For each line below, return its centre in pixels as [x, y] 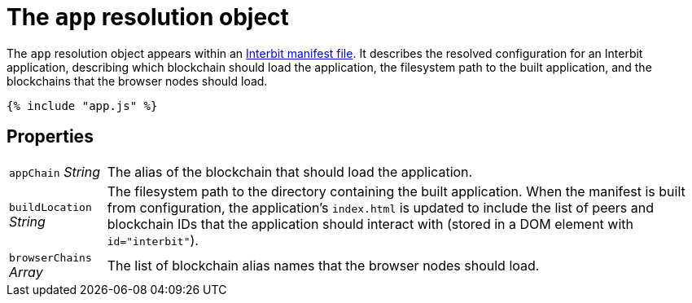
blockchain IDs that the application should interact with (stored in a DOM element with [370, 224]
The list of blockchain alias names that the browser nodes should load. [323, 266]
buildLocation [50, 208]
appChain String [55, 171]
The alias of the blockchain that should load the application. [290, 171]
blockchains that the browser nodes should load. [137, 81]
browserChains [50, 257]
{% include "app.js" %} [82, 105]
